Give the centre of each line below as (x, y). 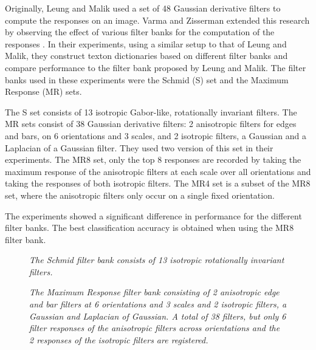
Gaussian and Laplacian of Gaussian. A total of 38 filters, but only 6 (158, 316)
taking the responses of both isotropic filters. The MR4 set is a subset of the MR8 (158, 183)
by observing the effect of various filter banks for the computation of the (140, 32)
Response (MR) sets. (43, 91)
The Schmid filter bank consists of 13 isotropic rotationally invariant (157, 260)
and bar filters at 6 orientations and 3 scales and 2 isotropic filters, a (158, 304)
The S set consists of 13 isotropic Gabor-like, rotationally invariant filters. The (151, 112)
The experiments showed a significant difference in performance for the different (153, 215)
